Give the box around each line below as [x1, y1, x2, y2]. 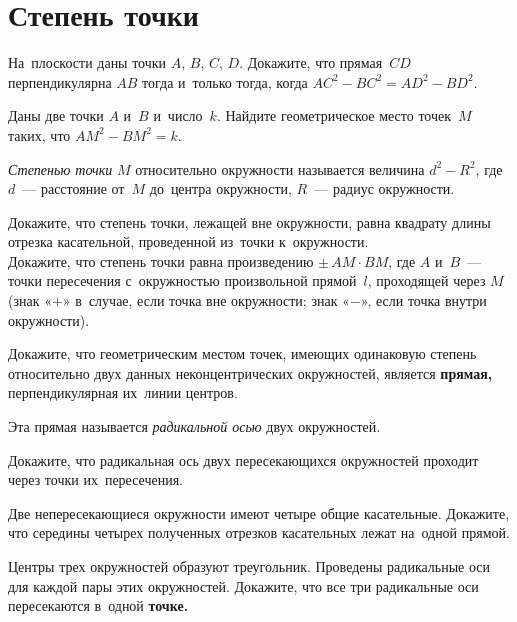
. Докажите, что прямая [239, 52, 383, 73]
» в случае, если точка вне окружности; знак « [62, 290, 350, 311]
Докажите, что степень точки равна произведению [8, 250, 314, 271]
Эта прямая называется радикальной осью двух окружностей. [8, 416, 381, 437]
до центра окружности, [149, 178, 292, 199]
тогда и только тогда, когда [142, 71, 308, 92]
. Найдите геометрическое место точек [216, 105, 452, 126]
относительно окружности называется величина [135, 158, 425, 179]
